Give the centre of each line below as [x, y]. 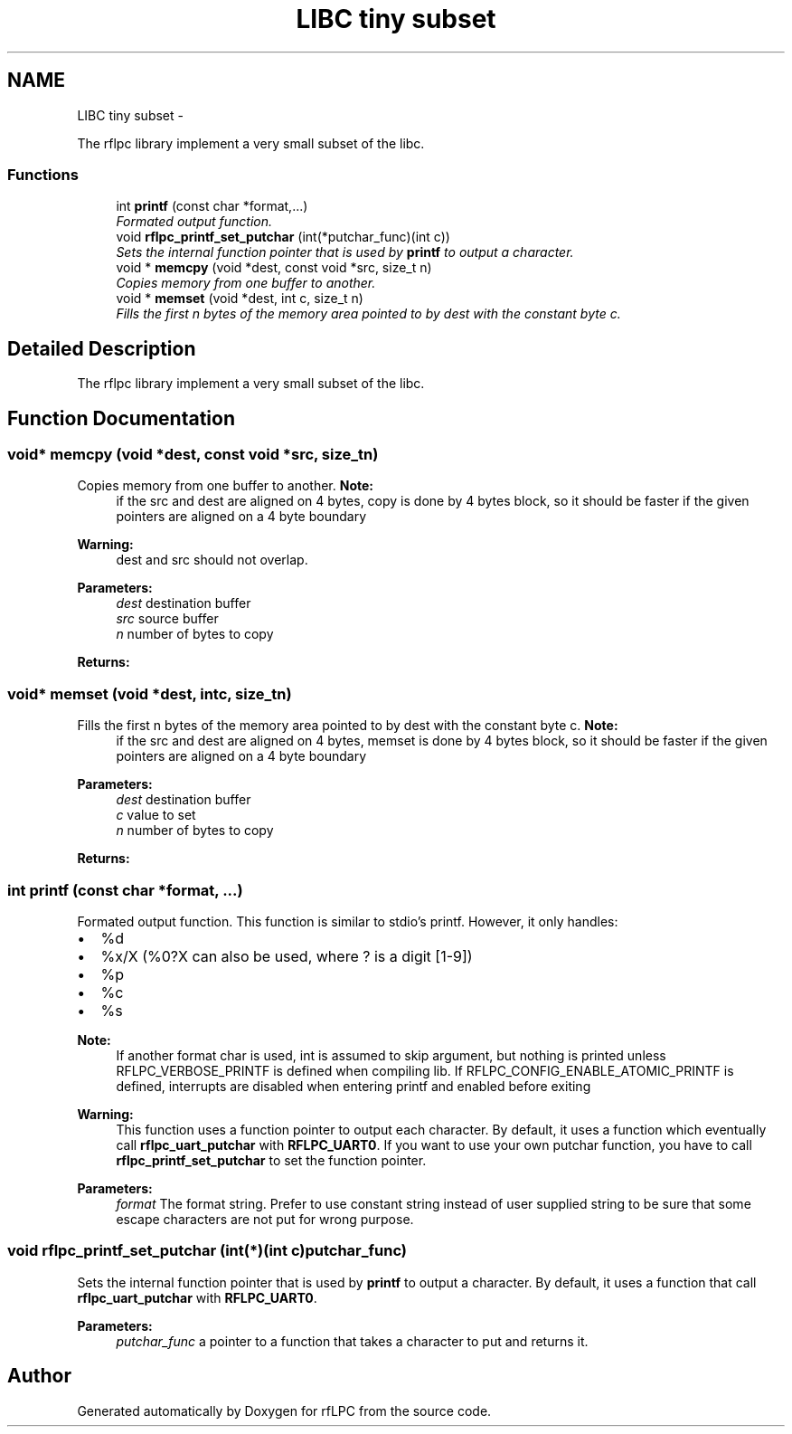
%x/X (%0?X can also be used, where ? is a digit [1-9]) [287, 956]
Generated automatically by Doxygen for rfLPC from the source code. [284, 1410]
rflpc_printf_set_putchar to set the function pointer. [271, 1160]
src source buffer [167, 619]
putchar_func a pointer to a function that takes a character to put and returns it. [352, 1341]
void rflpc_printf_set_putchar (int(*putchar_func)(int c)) [283, 237]
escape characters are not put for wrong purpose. [265, 1219]
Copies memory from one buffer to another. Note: [226, 486]
